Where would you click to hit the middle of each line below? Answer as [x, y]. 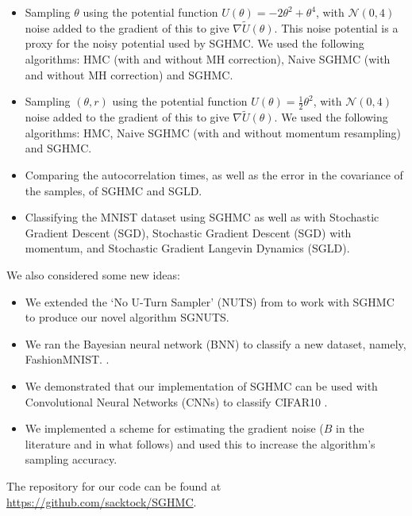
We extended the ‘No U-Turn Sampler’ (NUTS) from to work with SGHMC [210, 301]
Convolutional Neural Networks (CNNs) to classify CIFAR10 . [176, 401]
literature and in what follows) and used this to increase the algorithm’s [200, 443]
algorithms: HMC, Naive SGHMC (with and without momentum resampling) [213, 132]
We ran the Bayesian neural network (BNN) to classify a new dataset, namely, [216, 343]
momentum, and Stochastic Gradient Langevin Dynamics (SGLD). [187, 248]
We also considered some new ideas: [93, 274]
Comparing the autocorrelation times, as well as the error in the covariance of [214, 175]
